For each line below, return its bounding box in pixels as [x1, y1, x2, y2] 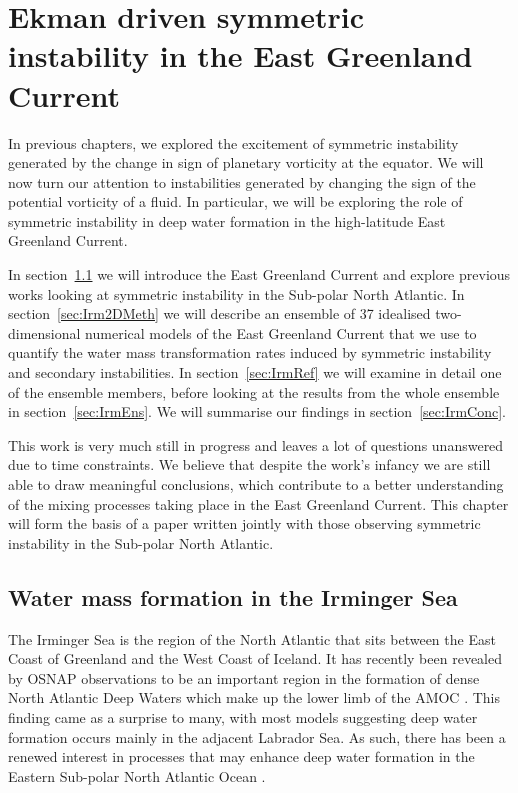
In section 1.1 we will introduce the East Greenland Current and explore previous [8, 264, 511, 285]
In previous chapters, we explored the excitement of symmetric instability [8, 132, 459, 153]
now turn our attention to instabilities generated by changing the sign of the [8, 171, 476, 192]
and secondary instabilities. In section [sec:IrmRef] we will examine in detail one [8, 362, 502, 383]
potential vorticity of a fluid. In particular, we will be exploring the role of [8, 191, 463, 212]
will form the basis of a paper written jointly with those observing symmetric [8, 513, 481, 534]
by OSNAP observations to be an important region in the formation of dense [8, 667, 480, 688]
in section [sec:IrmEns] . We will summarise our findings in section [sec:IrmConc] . [8, 401, 506, 422]
